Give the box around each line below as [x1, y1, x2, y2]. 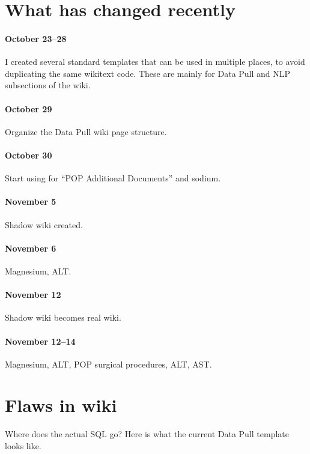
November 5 [5, 195, 56, 208]
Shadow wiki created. [5, 218, 83, 231]
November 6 [5, 241, 56, 254]
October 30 [5, 148, 52, 161]
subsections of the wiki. [5, 79, 91, 91]
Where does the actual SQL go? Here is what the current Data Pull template [5, 428, 289, 440]
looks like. [5, 440, 41, 452]
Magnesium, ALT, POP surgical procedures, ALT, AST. [5, 357, 212, 370]
